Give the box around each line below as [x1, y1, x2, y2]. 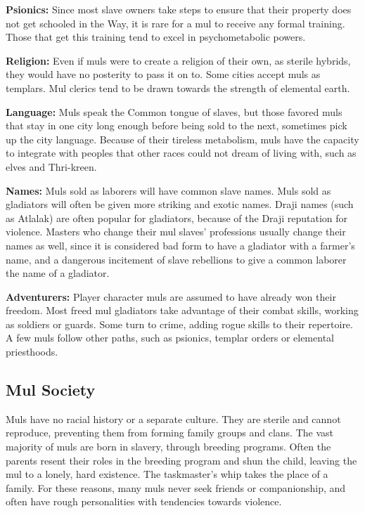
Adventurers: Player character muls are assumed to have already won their [6, 289, 336, 304]
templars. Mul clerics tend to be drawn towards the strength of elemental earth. [6, 80, 350, 95]
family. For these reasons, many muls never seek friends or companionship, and [6, 480, 346, 495]
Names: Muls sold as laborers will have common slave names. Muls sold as [6, 183, 331, 197]
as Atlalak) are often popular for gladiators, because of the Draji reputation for [6, 210, 348, 225]
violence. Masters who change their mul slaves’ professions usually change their [6, 224, 346, 239]
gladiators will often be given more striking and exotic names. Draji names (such [6, 197, 354, 212]
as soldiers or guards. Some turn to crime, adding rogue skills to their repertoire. [6, 316, 353, 331]
